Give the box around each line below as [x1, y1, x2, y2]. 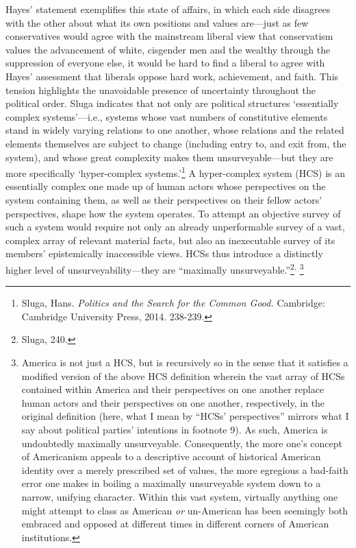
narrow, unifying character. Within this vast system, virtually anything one [21, 489, 338, 503]
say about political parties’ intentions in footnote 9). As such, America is [21, 422, 328, 436]
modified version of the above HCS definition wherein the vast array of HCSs [21, 368, 345, 383]
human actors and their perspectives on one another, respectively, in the [21, 395, 325, 409]
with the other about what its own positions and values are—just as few [5, 15, 309, 29]
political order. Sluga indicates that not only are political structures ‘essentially [5, 96, 339, 110]
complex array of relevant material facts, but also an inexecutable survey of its [5, 233, 335, 247]
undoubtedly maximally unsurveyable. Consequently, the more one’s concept [21, 436, 342, 450]
